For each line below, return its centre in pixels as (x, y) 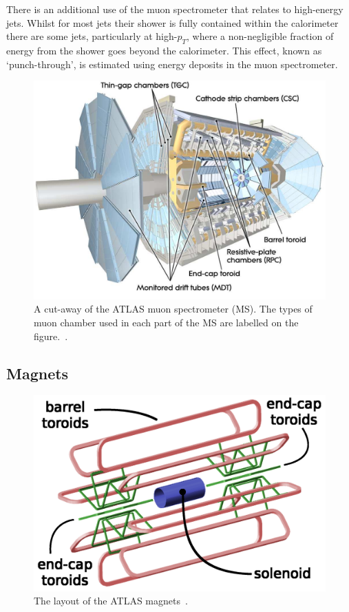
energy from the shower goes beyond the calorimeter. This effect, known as (164, 50)
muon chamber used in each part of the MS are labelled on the (166, 322)
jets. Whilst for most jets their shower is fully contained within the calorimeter (172, 22)
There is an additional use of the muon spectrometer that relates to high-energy (175, 9)
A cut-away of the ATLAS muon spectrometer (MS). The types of (173, 309)
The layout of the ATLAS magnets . (111, 601)
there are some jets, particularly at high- (92, 36)
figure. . (51, 336)
